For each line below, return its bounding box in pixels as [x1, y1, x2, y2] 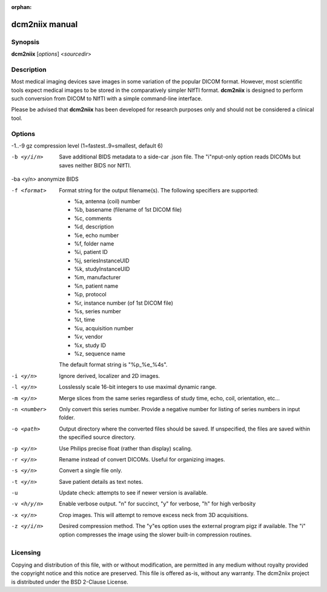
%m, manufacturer [74, 274, 121, 281]
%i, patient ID [74, 249, 108, 256]
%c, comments [74, 215, 112, 222]
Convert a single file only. [59, 467, 122, 474]
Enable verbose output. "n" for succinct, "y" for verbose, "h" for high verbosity [59, 500, 256, 507]
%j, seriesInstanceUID [74, 257, 130, 264]
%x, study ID [74, 342, 106, 349]
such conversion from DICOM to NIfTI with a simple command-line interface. [11, 95, 203, 102]
